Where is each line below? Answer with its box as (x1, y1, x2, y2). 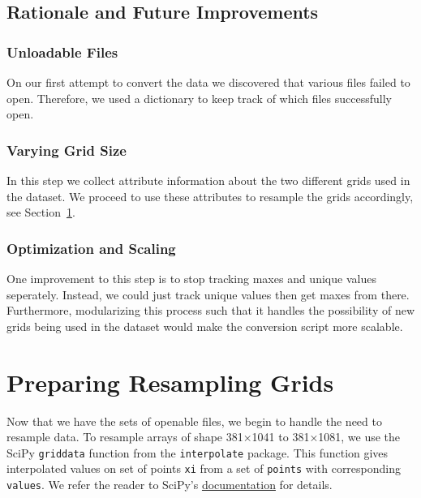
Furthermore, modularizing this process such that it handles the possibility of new (6, 302, 415, 319)
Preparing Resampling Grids (6, 365, 334, 398)
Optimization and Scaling (6, 238, 176, 258)
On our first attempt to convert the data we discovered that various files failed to (6, 74, 410, 90)
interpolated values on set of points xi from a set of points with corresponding (6, 460, 402, 477)
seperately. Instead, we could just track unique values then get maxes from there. (6, 285, 410, 303)
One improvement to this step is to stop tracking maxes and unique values (6, 270, 376, 286)
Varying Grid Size (6, 140, 127, 160)
